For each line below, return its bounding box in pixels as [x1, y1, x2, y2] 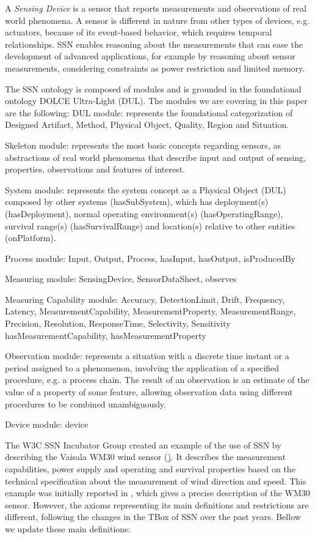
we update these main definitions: [5, 522, 131, 535]
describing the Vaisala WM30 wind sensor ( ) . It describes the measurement [5, 450, 286, 463]
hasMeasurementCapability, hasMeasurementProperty [5, 329, 206, 341]
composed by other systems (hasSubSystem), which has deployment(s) [5, 195, 269, 208]
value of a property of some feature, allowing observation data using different [5, 385, 293, 398]
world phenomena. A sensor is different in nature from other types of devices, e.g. [5, 13, 310, 26]
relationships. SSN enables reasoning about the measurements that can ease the [5, 37, 303, 50]
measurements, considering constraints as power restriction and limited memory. [5, 61, 305, 74]
